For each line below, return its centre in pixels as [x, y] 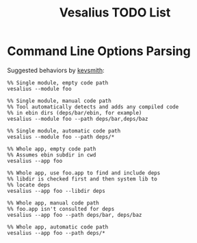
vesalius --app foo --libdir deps [56, 191]
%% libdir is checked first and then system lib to [82, 179]
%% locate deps [29, 185]
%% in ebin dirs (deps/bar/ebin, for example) [75, 113]
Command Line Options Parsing [99, 51]
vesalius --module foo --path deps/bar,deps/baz [78, 119]
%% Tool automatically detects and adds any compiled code [93, 107]
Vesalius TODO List [115, 13]
